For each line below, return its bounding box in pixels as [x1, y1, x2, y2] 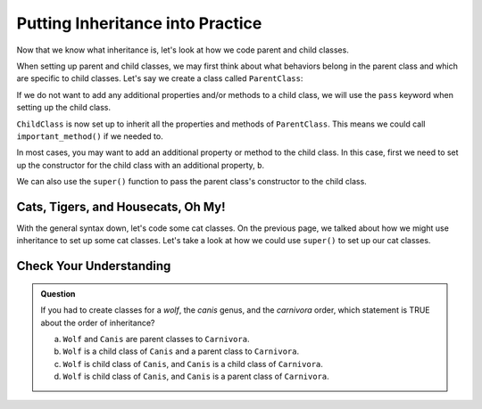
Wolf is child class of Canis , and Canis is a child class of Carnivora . [62, 358, 323, 369]
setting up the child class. [16, 102, 112, 113]
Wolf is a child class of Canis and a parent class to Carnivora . [62, 346, 299, 356]
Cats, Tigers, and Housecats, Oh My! [16, 199, 227, 214]
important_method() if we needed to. [16, 130, 164, 142]
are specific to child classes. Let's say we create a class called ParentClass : [16, 73, 303, 84]
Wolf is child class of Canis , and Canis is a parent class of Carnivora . [62, 371, 329, 382]
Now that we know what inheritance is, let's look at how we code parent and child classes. [16, 45, 350, 55]
